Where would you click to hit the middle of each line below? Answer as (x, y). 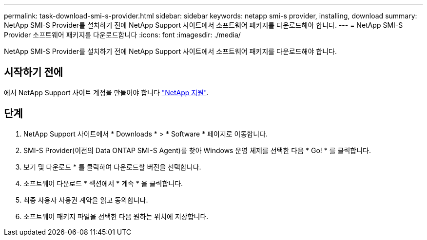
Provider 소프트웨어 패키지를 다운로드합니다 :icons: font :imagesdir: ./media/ (122, 35)
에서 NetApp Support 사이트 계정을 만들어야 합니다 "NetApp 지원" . (106, 92)
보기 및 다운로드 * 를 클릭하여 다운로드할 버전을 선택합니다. (112, 167)
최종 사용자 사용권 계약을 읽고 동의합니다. (86, 200)
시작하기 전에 (33, 72)
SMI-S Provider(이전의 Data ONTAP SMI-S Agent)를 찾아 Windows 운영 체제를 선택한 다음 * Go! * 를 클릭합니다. (197, 150)
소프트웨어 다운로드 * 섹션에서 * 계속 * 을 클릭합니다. (103, 183)
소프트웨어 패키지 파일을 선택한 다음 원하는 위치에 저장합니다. (116, 216)
